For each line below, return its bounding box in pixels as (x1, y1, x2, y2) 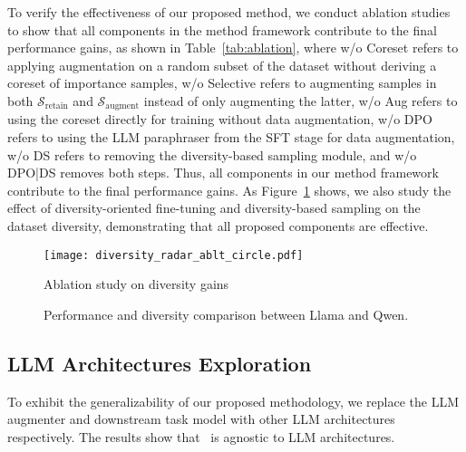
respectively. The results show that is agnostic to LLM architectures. (7, 427, 395, 446)
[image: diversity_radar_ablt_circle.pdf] (44, 248, 304, 262)
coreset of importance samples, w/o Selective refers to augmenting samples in (7, 73, 437, 92)
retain (44, 101, 68, 111)
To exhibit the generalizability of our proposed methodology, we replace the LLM (7, 391, 460, 410)
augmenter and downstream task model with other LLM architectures (7, 409, 395, 428)
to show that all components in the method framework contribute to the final (7, 20, 437, 39)
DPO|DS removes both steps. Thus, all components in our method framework (7, 163, 439, 182)
